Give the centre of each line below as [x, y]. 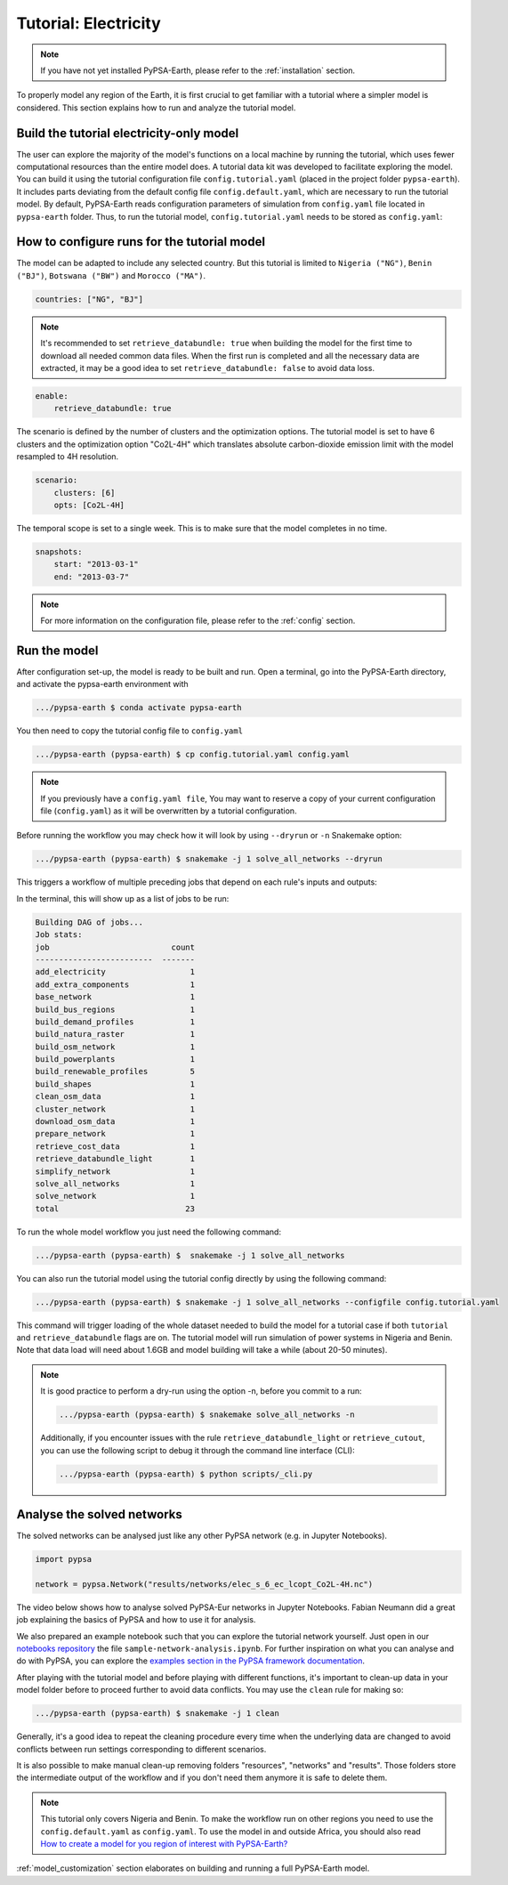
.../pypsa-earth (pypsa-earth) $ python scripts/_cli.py [186, 1474]
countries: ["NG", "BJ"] [89, 299]
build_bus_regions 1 [115, 1009]
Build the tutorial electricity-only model [128, 133]
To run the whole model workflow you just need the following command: [149, 1232]
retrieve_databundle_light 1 [115, 1159]
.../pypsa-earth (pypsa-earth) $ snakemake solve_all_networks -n [207, 1415]
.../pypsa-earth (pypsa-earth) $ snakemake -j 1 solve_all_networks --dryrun [209, 859]
